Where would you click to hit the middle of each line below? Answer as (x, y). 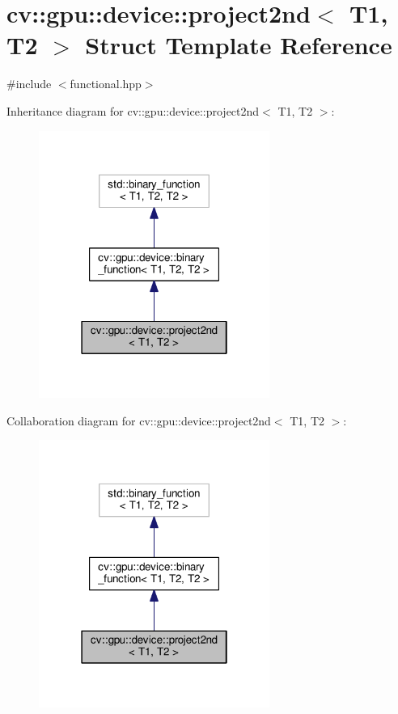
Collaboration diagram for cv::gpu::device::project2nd (139, 420)
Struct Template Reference (239, 45)
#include (29, 84)
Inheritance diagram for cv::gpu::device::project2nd (133, 110)
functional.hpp (106, 84)
